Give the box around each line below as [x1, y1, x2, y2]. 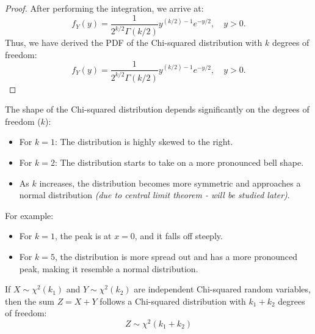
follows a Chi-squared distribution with [100, 294, 246, 307]
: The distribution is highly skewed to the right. [54, 135, 233, 148]
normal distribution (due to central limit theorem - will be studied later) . [19, 188, 290, 201]
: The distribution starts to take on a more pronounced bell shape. [54, 155, 304, 168]
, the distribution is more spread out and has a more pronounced [54, 250, 298, 262]
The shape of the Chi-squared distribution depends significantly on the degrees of [5, 103, 310, 116]
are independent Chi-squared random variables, [134, 283, 311, 295]
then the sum [5, 294, 54, 307]
